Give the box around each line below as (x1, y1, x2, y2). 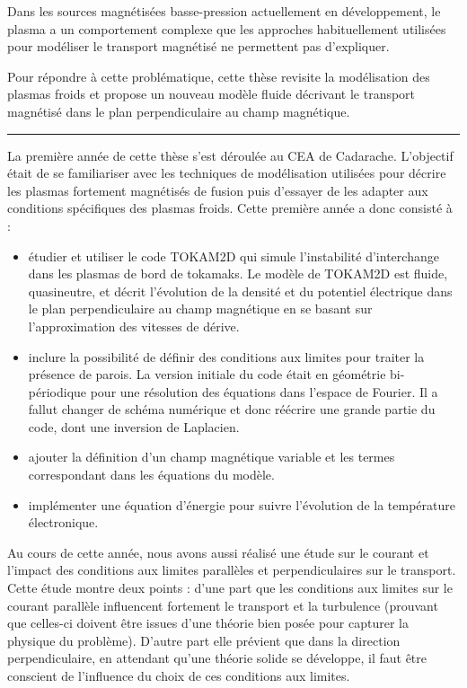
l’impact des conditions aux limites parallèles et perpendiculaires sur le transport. (7, 560, 456, 579)
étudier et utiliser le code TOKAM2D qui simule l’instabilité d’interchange (28, 246, 439, 265)
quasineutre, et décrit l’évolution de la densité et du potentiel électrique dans (28, 281, 453, 300)
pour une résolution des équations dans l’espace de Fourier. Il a (90, 382, 438, 401)
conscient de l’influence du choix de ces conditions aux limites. (7, 666, 350, 684)
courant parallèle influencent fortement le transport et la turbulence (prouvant (7, 595, 438, 614)
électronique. (28, 513, 99, 532)
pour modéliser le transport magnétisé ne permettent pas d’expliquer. (7, 37, 390, 56)
